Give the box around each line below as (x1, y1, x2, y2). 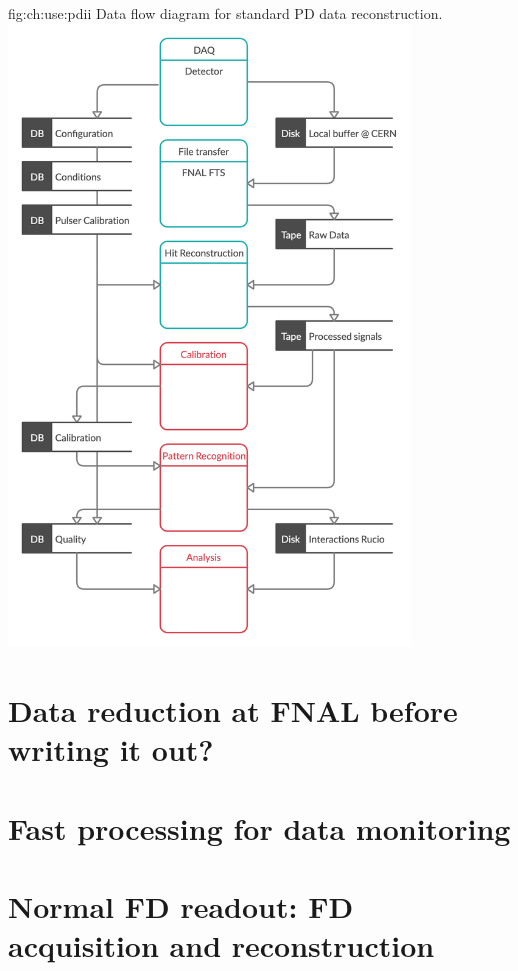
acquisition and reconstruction (8, 925, 435, 966)
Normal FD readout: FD (8, 885, 354, 926)
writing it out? (8, 729, 214, 770)
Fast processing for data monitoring (8, 807, 511, 848)
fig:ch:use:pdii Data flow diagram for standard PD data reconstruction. (8, 3, 443, 23)
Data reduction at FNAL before (8, 690, 458, 731)
